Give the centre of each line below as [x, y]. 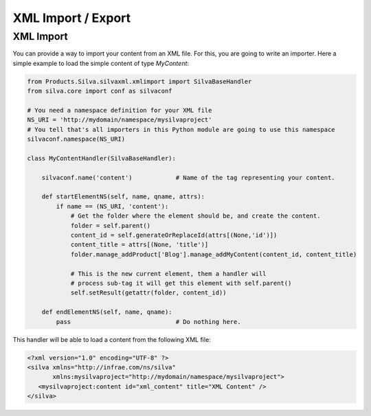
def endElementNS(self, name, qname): [107, 312]
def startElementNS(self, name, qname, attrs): [123, 197]
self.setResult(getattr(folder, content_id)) [148, 293]
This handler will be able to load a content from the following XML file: [112, 339]
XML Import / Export [72, 18]
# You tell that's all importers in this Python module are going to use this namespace [181, 129]
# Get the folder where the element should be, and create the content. [195, 216]
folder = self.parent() [111, 226]
